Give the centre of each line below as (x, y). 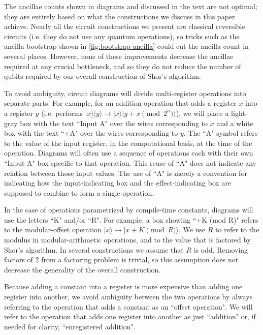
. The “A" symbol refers (221, 133)
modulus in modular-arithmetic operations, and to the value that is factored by (128, 240)
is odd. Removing (221, 249)
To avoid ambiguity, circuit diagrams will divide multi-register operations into (125, 93)
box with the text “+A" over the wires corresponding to (91, 133)
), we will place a (202, 113)
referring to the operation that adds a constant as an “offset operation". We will (128, 306)
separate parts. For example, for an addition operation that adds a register (120, 103)
